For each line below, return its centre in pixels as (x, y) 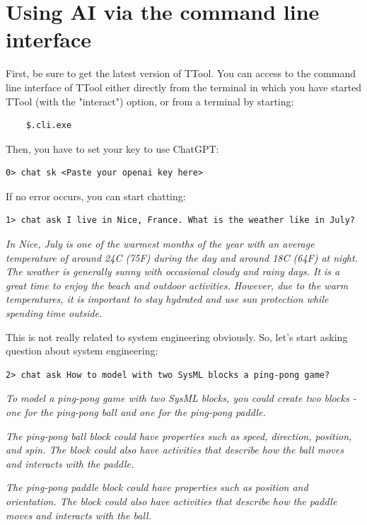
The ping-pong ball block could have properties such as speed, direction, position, (179, 435)
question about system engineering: (82, 351)
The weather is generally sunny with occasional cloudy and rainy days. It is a (173, 271)
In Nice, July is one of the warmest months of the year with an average (160, 244)
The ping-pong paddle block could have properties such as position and (157, 487)
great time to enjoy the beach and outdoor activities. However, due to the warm (177, 285)
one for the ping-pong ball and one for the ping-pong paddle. (136, 412)
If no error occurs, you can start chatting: (96, 196)
